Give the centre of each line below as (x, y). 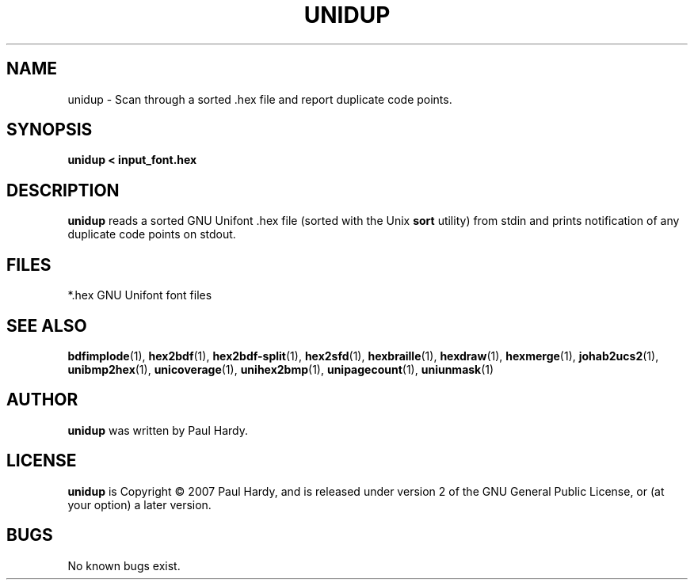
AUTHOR (42, 400)
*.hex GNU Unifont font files (140, 295)
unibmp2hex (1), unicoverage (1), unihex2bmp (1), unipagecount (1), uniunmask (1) (281, 369)
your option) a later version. (139, 504)
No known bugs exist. (124, 565)
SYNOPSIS (50, 130)
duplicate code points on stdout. (152, 234)
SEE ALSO (47, 325)
